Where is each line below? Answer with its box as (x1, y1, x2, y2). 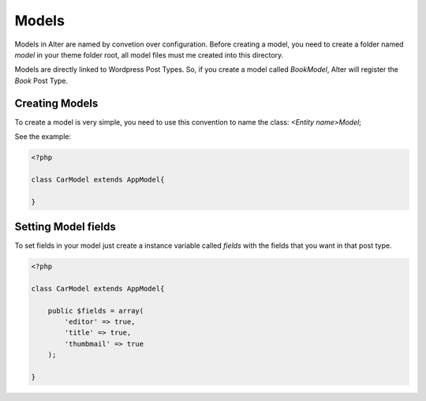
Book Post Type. (14, 76, 69, 85)
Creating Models (14, 96, 99, 110)
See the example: (14, 132, 71, 141)
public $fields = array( (47, 306, 144, 315)
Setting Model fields (14, 219, 116, 233)
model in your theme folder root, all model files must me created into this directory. (14, 50, 284, 59)
